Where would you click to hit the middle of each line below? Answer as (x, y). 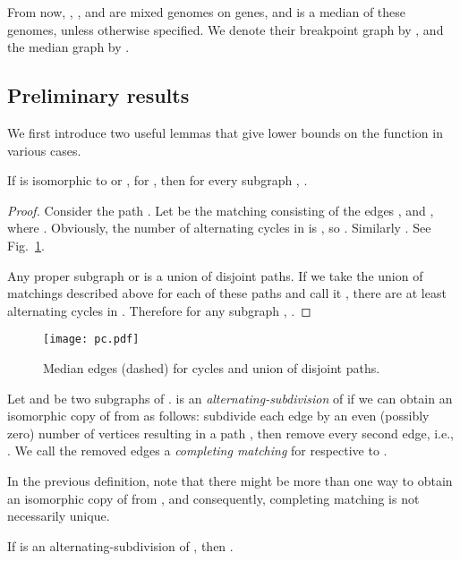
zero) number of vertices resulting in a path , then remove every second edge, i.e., (230, 433)
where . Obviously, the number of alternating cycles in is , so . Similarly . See (219, 228)
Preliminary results (98, 95)
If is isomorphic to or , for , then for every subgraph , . (158, 180)
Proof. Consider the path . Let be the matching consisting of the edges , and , (221, 210)
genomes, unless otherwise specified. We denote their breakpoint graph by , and (226, 29)
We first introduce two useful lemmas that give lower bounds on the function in (225, 132)
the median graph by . (68, 47)
